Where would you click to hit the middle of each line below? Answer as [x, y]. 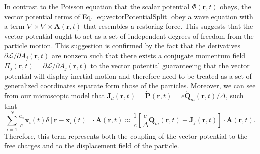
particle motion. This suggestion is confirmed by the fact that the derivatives [122, 46]
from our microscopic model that [54, 96]
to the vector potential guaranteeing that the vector [170, 66]
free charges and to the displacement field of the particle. [92, 146]
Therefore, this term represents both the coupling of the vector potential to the [126, 136]
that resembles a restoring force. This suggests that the [168, 26]
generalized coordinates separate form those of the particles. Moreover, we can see [130, 86]
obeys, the [236, 6]
